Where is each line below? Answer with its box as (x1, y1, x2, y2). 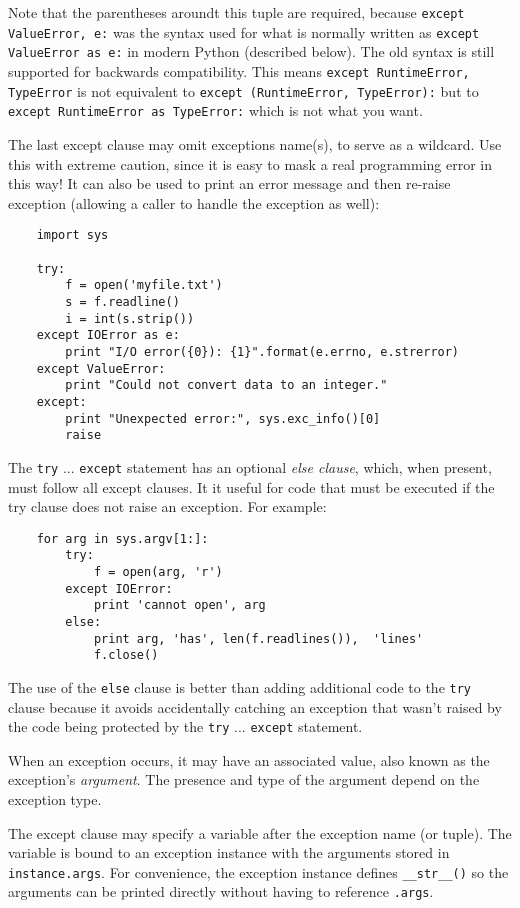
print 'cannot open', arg (93, 598, 266, 613)
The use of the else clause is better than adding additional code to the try (8, 676, 472, 697)
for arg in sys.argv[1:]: (36, 531, 209, 546)
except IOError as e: (36, 328, 180, 343)
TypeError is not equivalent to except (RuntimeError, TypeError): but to (8, 80, 479, 101)
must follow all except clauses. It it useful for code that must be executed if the (8, 476, 495, 497)
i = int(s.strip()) (65, 311, 195, 326)
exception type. (8, 789, 102, 810)
